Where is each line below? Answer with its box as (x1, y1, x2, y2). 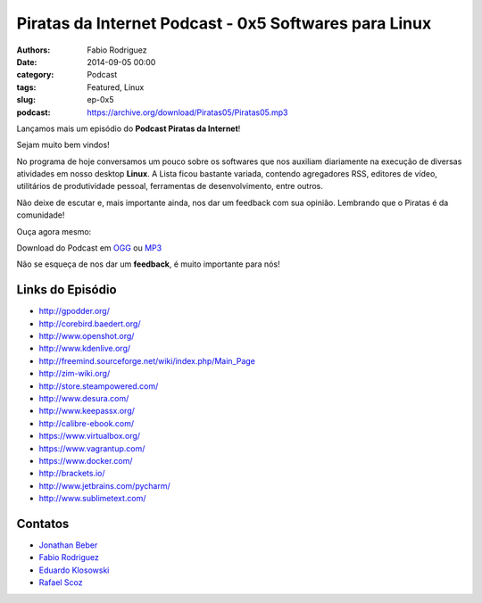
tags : (16, 81, 37, 93)
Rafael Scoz (38, 577, 84, 588)
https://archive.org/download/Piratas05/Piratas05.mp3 (87, 107, 288, 118)
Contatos (16, 516, 70, 531)
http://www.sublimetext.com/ (38, 493, 146, 504)
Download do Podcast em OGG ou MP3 (16, 243, 162, 253)
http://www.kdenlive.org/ (38, 343, 131, 354)
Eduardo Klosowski (38, 565, 110, 575)
